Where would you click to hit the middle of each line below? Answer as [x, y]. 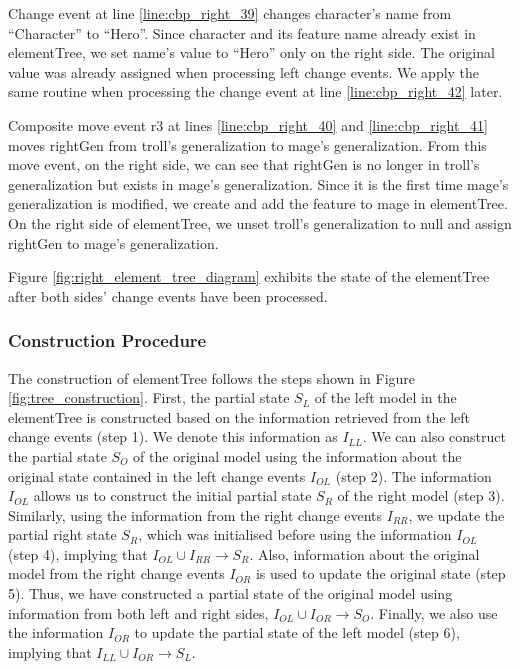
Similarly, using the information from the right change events [195, 514]
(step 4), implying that [78, 553]
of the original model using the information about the [297, 455]
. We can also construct [434, 436]
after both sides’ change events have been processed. [168, 295]
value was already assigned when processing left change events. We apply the [244, 71]
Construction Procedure [107, 340]
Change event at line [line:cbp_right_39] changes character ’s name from [230, 13]
